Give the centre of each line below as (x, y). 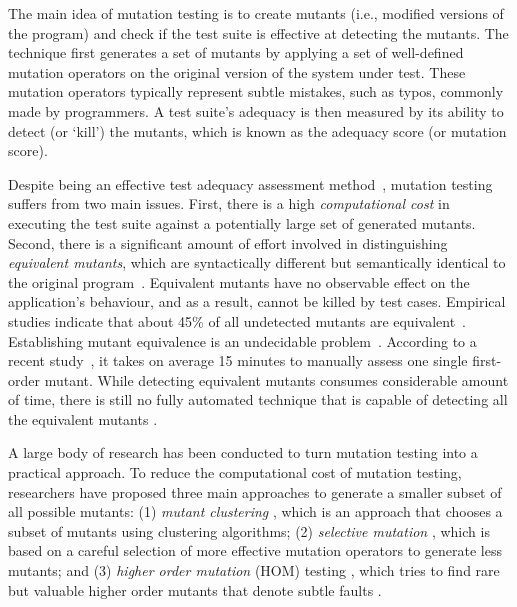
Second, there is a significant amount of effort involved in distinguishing (228, 242)
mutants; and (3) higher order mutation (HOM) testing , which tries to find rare (254, 570)
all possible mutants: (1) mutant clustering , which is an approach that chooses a (255, 511)
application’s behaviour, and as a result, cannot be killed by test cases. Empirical (257, 301)
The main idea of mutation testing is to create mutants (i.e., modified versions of (256, 13)
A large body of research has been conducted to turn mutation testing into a (243, 452)
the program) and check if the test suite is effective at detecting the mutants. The (258, 32)
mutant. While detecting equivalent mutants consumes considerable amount (276, 379)
